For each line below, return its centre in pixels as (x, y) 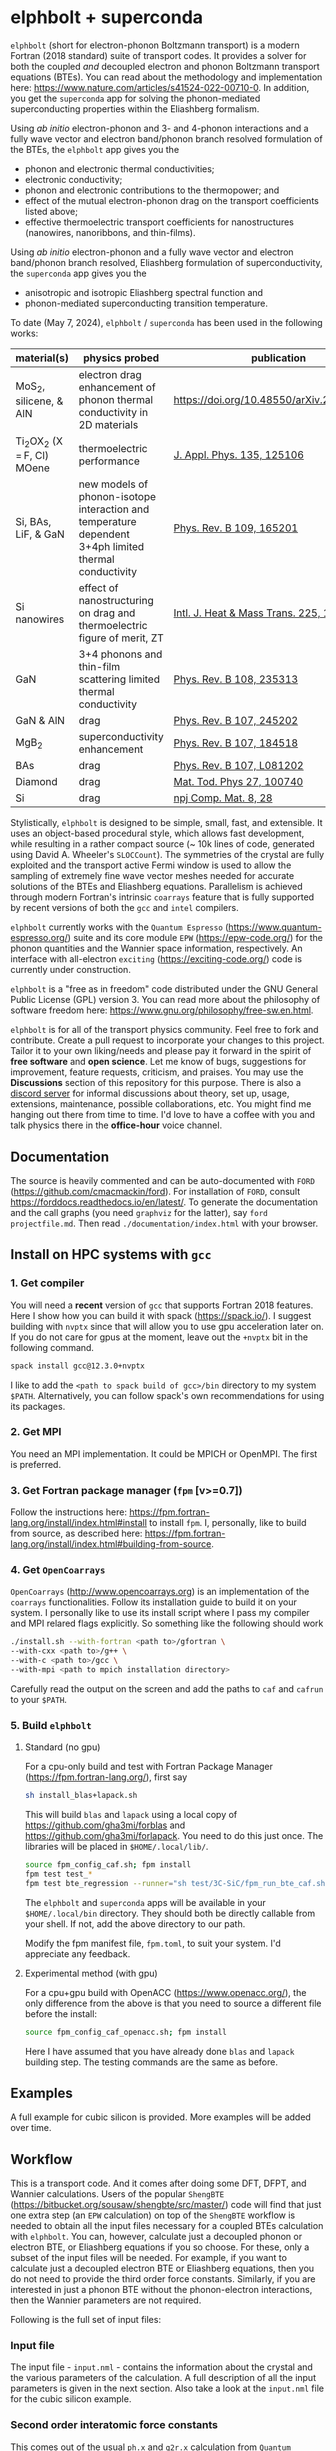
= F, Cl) (32, 456)
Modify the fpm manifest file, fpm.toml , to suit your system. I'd (153, 1943)
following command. (52, 1347)
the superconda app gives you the (78, 273)
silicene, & (39, 401)
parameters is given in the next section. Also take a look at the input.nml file (167, 2388)
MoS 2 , (30, 387)
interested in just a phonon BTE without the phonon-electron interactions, (161, 2290)
